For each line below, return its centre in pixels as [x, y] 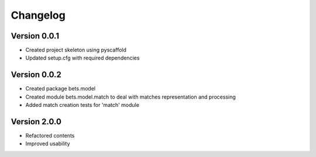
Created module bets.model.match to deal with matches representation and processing [131, 97]
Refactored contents [50, 136]
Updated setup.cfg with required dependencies [83, 58]
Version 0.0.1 [35, 36]
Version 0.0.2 [36, 75]
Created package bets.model [61, 89]
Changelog [38, 15]
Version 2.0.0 [36, 122]
